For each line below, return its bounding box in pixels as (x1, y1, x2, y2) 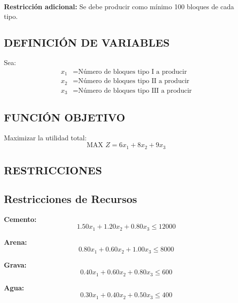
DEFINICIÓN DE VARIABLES (4, 34, 170, 50)
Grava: (4, 259, 27, 269)
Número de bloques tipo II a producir (78, 78, 189, 85)
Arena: (4, 236, 27, 247)
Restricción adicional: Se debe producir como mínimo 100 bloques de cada (4, 1, 234, 11)
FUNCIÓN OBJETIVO (4, 109, 125, 124)
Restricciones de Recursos (4, 191, 137, 206)
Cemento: (4, 214, 37, 224)
